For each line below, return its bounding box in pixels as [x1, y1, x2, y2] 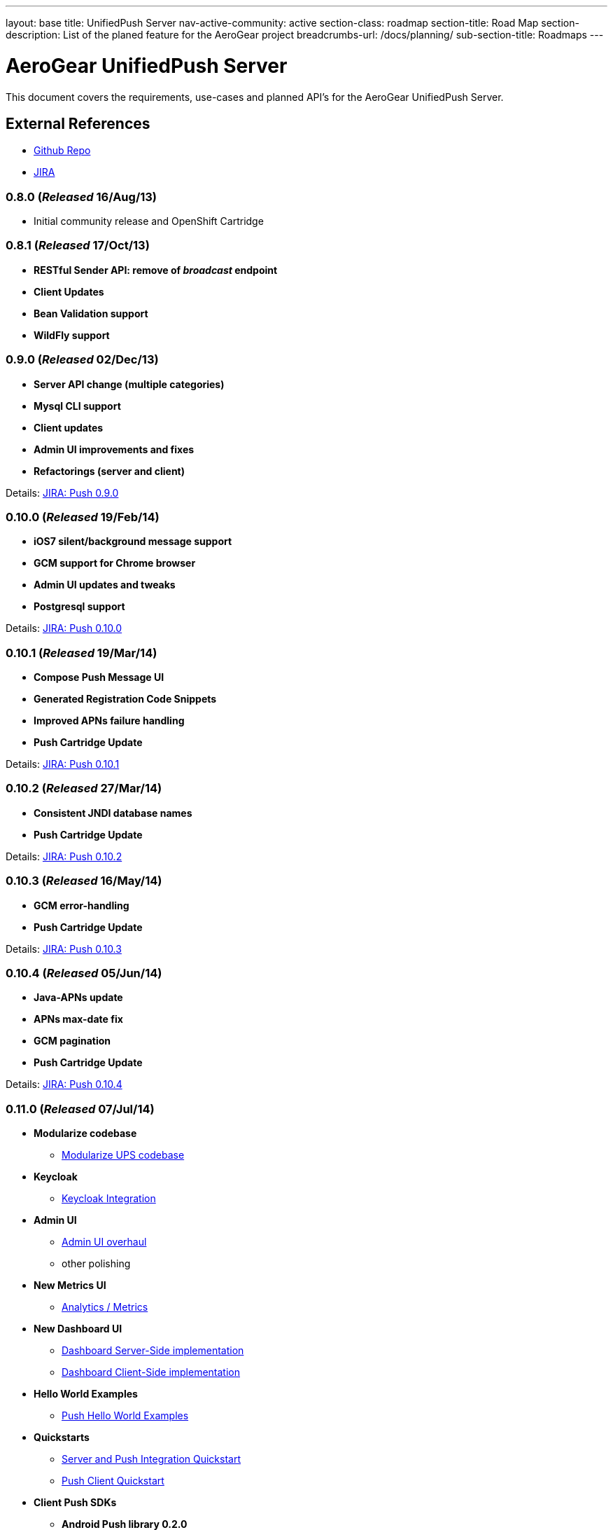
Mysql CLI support [34, 399, 121, 412]
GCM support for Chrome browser [34, 557, 196, 570]
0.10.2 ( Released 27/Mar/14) [6, 781, 162, 796]
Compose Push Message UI [34, 671, 164, 684]
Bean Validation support [34, 307, 148, 319]
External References [6, 114, 150, 132]
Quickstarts [34, 1431, 90, 1444]
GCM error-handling [34, 899, 129, 911]
